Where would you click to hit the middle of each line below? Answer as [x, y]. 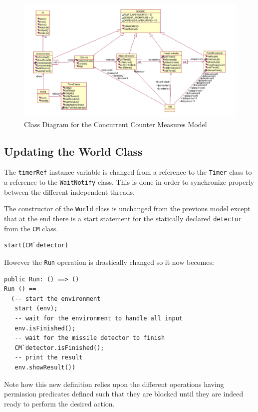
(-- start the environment [56, 299]
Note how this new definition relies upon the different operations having [114, 384]
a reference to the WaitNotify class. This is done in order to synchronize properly [129, 182]
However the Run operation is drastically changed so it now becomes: [109, 262]
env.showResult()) [45, 367]
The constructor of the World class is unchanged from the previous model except [127, 209]
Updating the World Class [73, 151]
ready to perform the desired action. [59, 403]
